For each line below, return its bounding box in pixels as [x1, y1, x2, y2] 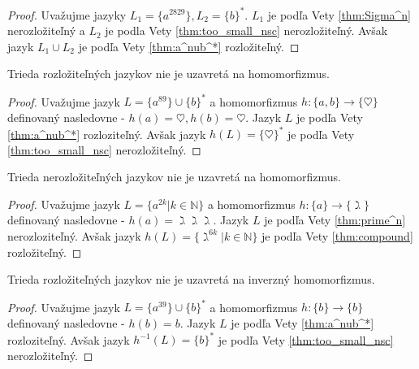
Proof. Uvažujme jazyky [7, 6, 127, 23]
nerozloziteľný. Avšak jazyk [7, 228, 141, 245]
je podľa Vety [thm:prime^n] [264, 211, 406, 228]
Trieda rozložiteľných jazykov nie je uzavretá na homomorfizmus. [7, 65, 330, 82]
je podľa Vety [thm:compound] [261, 228, 413, 245]
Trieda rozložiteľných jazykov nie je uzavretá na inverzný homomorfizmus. [7, 271, 375, 288]
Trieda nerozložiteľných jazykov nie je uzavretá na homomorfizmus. [7, 168, 341, 185]
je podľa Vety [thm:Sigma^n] [267, 6, 412, 23]
